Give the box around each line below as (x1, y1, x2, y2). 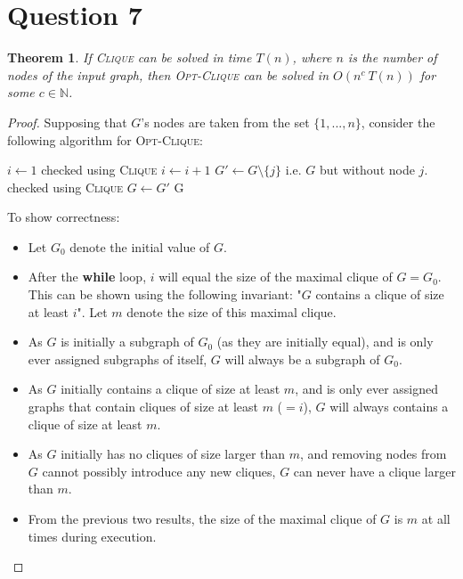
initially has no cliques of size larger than (61, 444, 286, 463)
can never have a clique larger (293, 461, 456, 480)
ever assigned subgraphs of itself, (28, 349, 207, 368)
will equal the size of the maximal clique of (158, 267, 393, 286)
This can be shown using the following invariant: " (28, 285, 302, 304)
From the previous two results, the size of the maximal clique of (28, 510, 377, 527)
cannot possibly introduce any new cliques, (42, 461, 276, 480)
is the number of (347, 48, 437, 67)
